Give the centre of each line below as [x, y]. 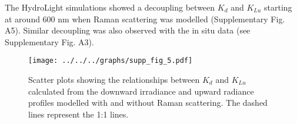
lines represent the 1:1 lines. [79, 114]
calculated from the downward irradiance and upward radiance [141, 91]
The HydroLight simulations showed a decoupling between [110, 7]
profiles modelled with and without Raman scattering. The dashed [148, 103]
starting [278, 7]
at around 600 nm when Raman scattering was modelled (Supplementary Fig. [145, 19]
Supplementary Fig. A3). [49, 41]
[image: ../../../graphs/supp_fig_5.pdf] [111, 61]
